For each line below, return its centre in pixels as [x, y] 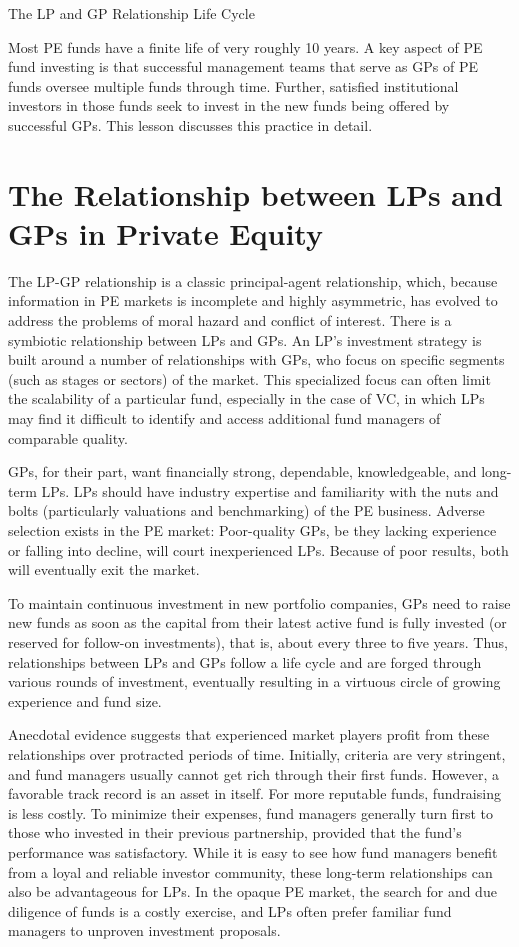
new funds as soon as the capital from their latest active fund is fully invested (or [257, 622]
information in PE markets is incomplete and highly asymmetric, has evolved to [253, 300]
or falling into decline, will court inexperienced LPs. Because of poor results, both [258, 549]
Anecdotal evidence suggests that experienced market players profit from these [249, 734]
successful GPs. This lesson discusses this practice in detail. [190, 124]
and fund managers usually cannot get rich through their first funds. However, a [253, 773]
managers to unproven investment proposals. [144, 930]
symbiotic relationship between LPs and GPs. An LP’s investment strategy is [245, 339]
